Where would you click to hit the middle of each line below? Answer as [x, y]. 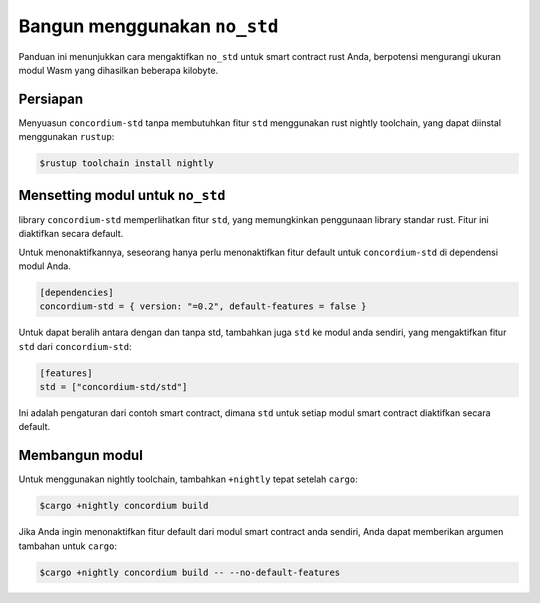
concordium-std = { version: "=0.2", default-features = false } [203, 306]
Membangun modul [81, 455]
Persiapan [51, 98]
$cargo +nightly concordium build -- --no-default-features [190, 572]
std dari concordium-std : [75, 346]
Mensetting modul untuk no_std [122, 195]
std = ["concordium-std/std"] [113, 387]
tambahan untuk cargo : [67, 546]
